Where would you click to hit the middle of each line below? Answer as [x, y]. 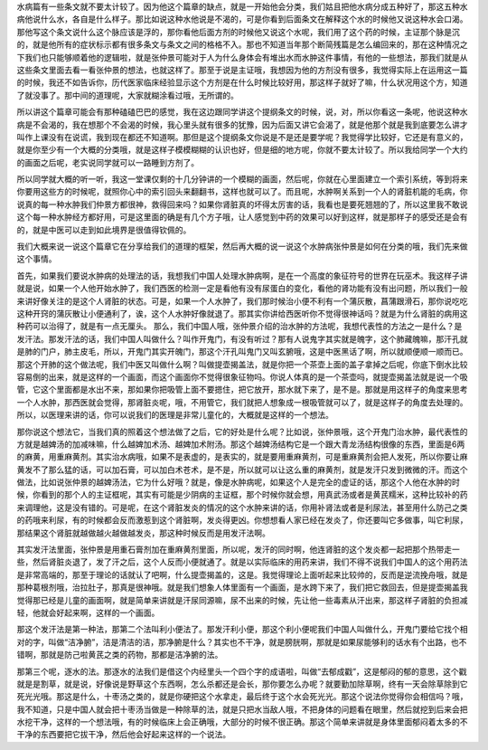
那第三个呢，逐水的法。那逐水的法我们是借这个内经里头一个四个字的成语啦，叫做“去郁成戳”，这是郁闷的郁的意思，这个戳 [242, 671]
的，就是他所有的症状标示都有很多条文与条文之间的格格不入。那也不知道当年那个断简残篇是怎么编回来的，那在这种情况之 [242, 44]
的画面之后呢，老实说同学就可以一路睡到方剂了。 [108, 162]
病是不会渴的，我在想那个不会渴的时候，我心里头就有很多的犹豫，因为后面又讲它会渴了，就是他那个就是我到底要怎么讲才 [242, 124]
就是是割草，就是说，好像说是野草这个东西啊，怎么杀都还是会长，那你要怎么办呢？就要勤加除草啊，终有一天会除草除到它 [242, 684]
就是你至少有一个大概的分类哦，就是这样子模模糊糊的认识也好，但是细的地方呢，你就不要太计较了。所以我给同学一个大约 [242, 150]
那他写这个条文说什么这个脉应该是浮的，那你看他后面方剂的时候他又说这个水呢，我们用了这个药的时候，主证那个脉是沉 [238, 32]
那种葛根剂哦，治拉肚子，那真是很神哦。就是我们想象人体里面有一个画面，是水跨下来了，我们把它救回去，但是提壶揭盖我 [242, 587]
